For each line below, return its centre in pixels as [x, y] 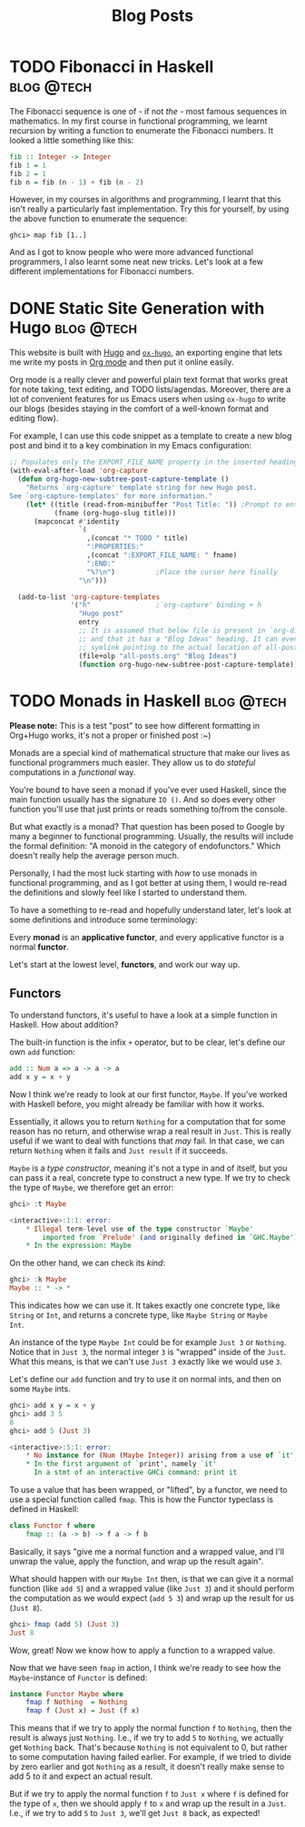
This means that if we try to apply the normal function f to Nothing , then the [151, 1728]
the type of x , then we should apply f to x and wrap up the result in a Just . [148, 1803]
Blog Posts [152, 16]
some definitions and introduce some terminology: [103, 920]
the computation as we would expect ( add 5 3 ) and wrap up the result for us [152, 1597]
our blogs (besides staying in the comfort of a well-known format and [139, 408]
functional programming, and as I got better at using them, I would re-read [148, 883]
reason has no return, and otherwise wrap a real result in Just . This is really [151, 1131]
